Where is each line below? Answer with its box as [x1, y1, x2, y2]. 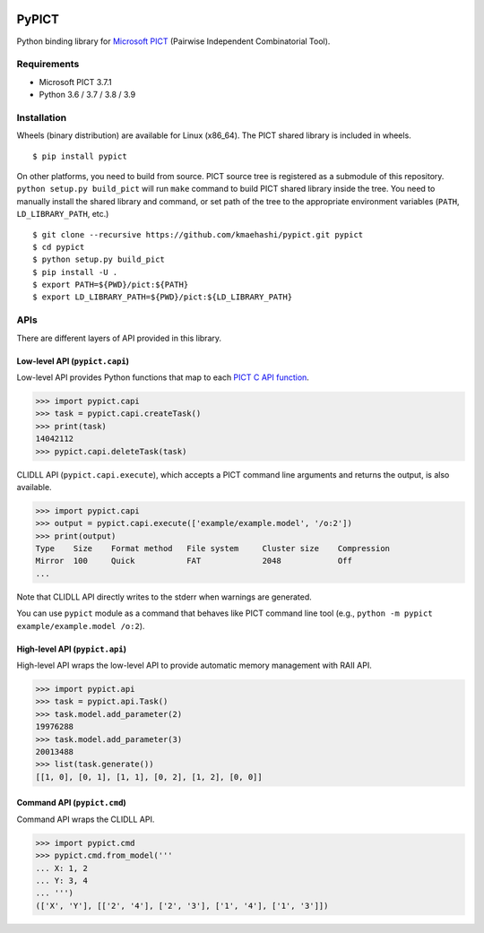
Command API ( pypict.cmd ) [16, 798, 127, 808]
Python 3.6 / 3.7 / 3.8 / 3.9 [39, 90, 136, 100]
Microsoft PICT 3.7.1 [39, 76, 112, 87]
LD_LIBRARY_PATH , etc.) [16, 209, 109, 220]
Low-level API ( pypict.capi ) [16, 355, 130, 367]
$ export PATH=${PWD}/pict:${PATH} [32, 280, 189, 290]
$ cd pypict [32, 242, 85, 252]
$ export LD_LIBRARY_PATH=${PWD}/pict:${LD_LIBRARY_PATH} [32, 292, 293, 302]
